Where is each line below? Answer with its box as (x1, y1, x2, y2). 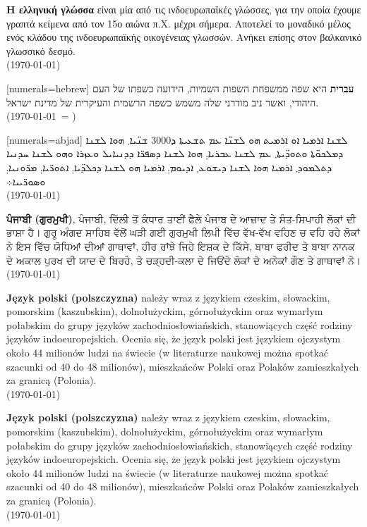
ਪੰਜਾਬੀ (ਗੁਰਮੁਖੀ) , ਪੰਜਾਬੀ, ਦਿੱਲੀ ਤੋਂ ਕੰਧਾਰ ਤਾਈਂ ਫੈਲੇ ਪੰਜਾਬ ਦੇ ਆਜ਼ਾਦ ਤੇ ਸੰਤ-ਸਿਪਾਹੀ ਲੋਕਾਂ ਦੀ (6, 211, 356, 225)
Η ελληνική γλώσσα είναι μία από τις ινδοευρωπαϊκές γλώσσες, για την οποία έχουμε (6, 2, 361, 16)
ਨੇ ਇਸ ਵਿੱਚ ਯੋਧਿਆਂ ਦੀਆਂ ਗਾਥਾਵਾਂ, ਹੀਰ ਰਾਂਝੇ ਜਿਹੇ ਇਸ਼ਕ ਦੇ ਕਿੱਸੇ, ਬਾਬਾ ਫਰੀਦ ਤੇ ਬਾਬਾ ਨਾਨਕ (6, 238, 355, 253)
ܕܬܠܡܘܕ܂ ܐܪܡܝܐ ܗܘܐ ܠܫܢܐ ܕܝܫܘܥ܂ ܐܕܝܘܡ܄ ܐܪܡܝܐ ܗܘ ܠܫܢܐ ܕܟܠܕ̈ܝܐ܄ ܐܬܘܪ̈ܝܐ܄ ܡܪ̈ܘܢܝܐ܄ (6, 159, 332, 174)
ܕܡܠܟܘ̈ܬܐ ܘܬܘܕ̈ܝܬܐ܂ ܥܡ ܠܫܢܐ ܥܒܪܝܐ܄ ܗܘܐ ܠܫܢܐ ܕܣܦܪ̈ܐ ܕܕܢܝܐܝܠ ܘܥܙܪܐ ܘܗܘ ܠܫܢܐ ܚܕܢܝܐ (6, 146, 344, 161)
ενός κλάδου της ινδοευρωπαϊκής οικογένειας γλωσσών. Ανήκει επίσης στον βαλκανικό (6, 30, 362, 44)
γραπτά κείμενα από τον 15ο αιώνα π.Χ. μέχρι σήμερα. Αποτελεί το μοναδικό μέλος (6, 15, 351, 30)
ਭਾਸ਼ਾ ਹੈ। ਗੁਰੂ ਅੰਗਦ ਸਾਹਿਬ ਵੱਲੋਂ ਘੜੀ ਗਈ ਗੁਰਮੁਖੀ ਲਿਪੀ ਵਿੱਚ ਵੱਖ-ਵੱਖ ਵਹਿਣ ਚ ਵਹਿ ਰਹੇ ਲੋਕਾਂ (6, 225, 361, 240)
